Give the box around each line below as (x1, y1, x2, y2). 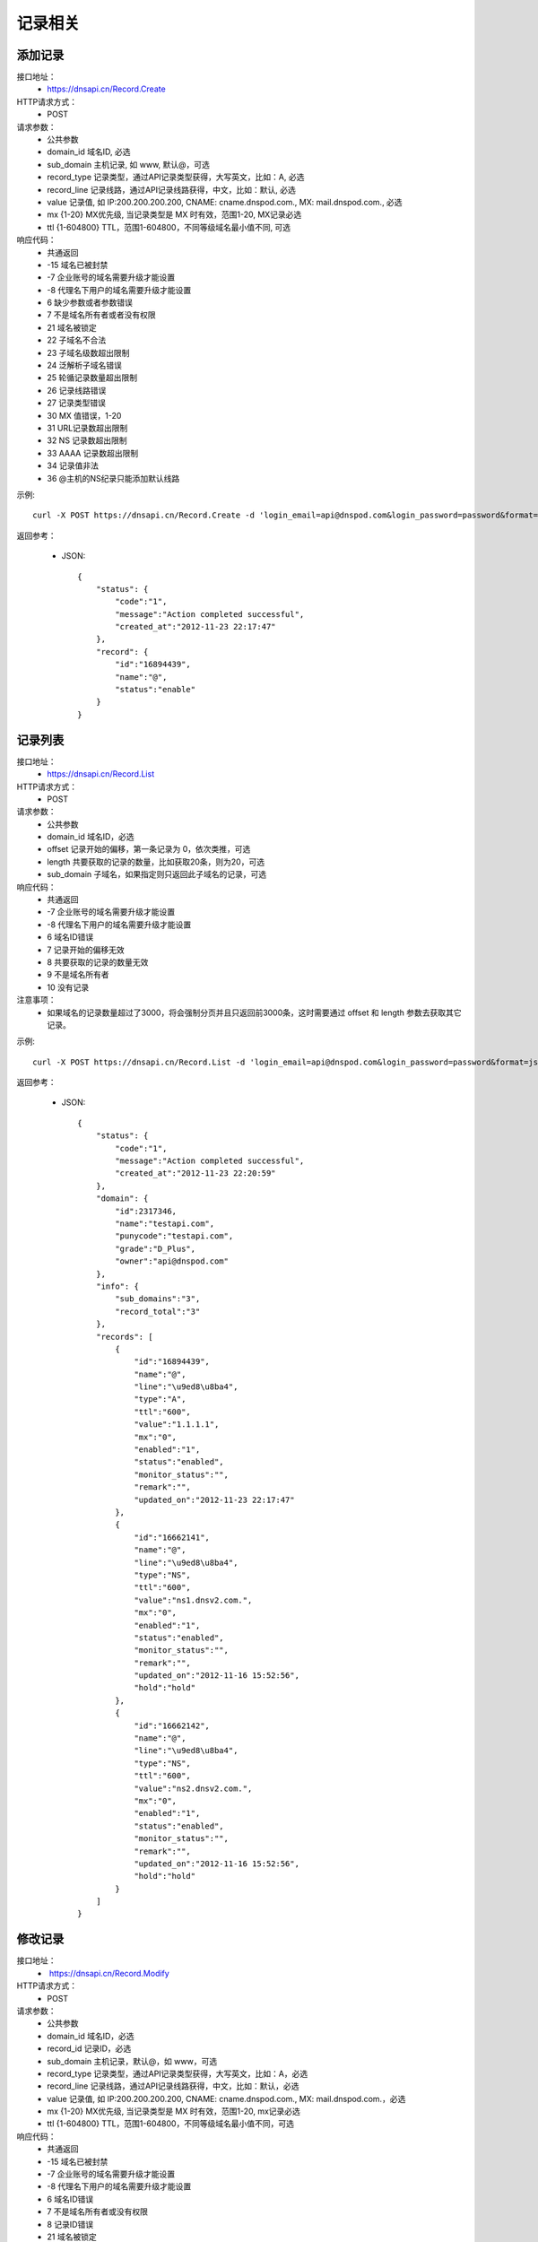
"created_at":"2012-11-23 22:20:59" (115, 1169, 277, 1178)
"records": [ (95, 1332, 153, 1342)
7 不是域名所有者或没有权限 (47, 2206, 148, 2217)
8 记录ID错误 (47, 2219, 94, 2229)
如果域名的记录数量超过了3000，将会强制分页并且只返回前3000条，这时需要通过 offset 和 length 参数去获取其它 (47, 1007, 462, 1018)
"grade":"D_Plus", (115, 1243, 196, 1254)
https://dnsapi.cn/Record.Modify (48, 1968, 169, 1978)
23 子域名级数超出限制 (47, 347, 130, 358)
